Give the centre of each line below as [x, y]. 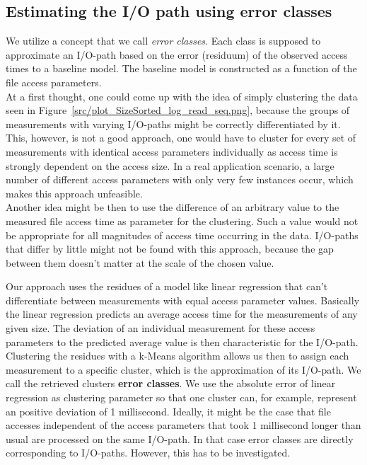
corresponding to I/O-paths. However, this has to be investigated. [148, 453]
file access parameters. [54, 82]
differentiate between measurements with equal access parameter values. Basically [183, 300]
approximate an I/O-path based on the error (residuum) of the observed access [177, 54]
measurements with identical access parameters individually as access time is [172, 151]
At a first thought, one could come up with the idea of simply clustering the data [182, 96]
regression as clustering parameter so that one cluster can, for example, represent [181, 397]
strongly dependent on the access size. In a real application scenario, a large [170, 165]
